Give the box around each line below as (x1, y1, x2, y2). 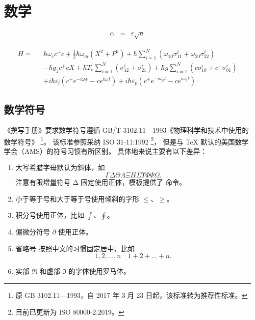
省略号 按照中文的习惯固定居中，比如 (15, 243, 135, 253)
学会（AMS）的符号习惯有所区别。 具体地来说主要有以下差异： (4, 145, 207, 156)
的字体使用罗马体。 (68, 266, 130, 276)
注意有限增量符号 (15, 177, 71, 187)
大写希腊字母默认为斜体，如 (15, 162, 105, 173)
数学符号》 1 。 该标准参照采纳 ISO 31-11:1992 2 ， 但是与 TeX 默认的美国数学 (4, 135, 249, 146)
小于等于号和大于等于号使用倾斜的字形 (15, 193, 139, 204)
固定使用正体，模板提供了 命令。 (80, 177, 186, 187)
